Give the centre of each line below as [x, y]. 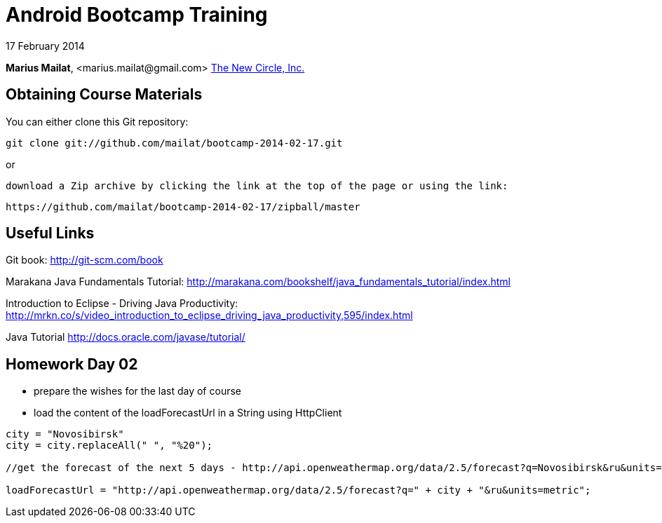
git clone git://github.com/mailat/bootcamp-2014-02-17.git [174, 143]
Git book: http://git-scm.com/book [85, 260]
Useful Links [50, 233]
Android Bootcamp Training [137, 15]
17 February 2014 [45, 46]
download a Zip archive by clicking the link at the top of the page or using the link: [257, 185]
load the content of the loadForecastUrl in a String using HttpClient [188, 413]
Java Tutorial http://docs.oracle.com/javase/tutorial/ [126, 337]
